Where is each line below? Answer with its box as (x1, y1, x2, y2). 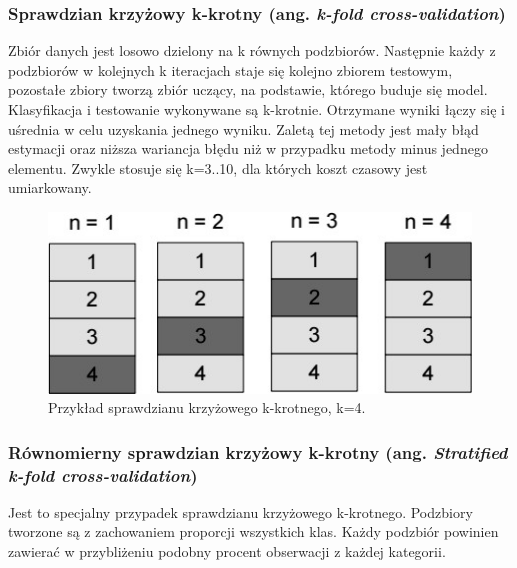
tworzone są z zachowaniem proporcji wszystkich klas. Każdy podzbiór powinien (8, 521, 499, 542)
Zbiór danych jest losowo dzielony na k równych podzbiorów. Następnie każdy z (8, 40, 496, 61)
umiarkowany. (8, 177, 92, 198)
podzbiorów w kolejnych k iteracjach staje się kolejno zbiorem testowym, (8, 59, 453, 80)
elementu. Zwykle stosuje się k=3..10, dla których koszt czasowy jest (8, 157, 428, 178)
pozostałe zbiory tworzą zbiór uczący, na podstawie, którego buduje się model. (8, 79, 488, 100)
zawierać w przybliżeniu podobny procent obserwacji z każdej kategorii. (8, 541, 446, 562)
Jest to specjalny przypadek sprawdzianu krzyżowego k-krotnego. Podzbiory (8, 501, 473, 522)
